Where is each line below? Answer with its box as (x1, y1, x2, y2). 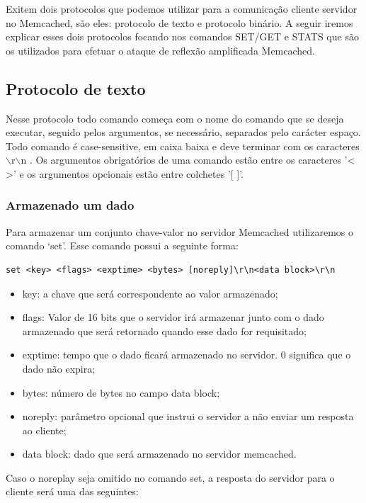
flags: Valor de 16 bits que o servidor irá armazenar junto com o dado (22, 310, 324, 324)
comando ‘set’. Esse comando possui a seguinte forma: (6, 238, 239, 253)
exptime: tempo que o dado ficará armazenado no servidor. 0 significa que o (22, 347, 351, 362)
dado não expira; (22, 361, 96, 375)
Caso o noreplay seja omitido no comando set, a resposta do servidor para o (6, 470, 335, 485)
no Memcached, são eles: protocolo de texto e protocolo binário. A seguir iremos (6, 15, 353, 30)
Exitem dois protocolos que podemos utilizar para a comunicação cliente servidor (6, 1, 358, 16)
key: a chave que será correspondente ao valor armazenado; (22, 286, 278, 300)
